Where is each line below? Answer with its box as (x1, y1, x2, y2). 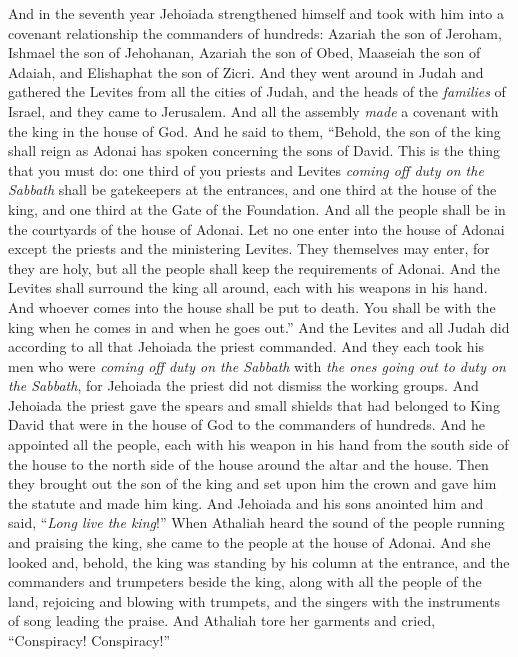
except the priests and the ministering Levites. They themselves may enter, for (8, 238, 490, 259)
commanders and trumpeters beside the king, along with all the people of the (8, 571, 482, 592)
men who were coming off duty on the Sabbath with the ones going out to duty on (8, 355, 506, 376)
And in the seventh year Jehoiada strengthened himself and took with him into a (8, 3, 504, 23)
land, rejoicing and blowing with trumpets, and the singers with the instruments (8, 590, 501, 611)
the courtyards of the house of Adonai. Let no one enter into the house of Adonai (8, 218, 505, 239)
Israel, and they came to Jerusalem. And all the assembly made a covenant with (8, 100, 499, 121)
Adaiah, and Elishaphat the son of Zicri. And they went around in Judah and (8, 61, 484, 82)
